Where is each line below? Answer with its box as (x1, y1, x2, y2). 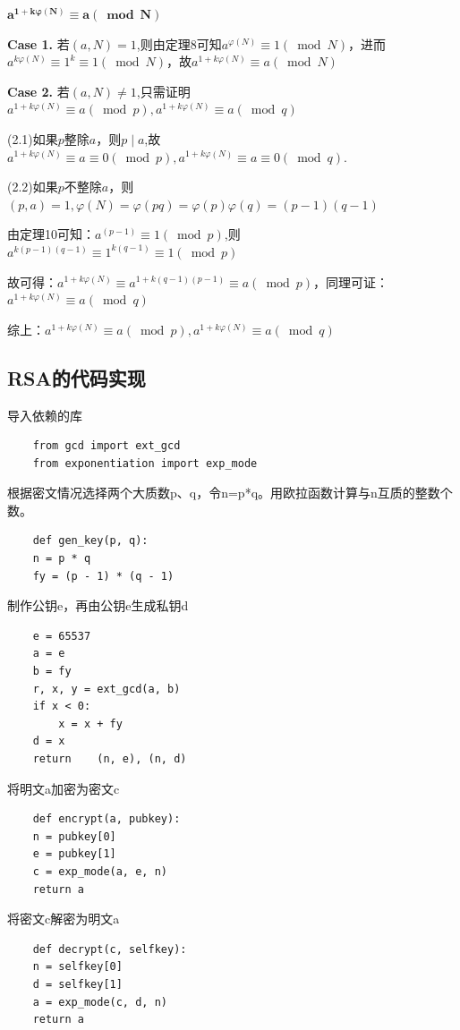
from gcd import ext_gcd (32, 439, 181, 453)
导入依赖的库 (7, 405, 82, 424)
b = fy (32, 665, 72, 678)
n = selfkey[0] (32, 960, 123, 974)
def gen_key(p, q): (32, 534, 149, 548)
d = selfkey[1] (32, 977, 123, 991)
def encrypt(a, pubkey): (32, 813, 181, 826)
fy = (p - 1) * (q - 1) (32, 569, 175, 583)
